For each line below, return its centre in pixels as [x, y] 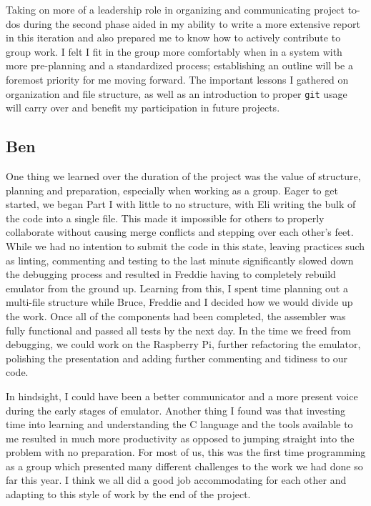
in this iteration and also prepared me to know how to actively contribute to [173, 38]
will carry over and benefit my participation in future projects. [143, 108]
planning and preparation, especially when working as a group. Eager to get [172, 190]
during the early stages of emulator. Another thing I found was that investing [175, 410]
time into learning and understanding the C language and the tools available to [179, 424]
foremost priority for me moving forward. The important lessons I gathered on [177, 79]
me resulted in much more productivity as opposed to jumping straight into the [180, 438]
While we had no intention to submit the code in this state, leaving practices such [185, 245]
